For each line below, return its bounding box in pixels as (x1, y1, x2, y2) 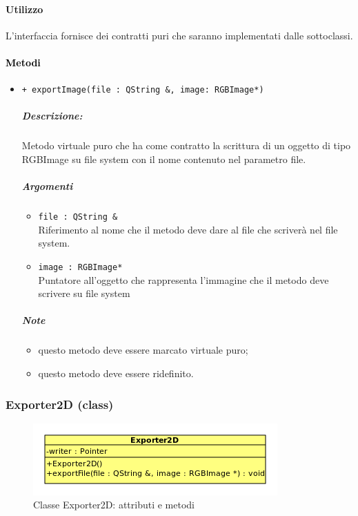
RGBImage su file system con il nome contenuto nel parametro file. (21, 152, 306, 166)
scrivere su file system (38, 286, 130, 300)
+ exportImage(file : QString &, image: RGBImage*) (21, 85, 264, 95)
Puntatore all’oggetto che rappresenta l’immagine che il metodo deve (38, 272, 329, 287)
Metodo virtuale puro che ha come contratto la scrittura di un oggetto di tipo (21, 138, 351, 153)
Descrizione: (21, 108, 83, 123)
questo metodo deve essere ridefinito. (38, 366, 194, 380)
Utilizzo (6, 1, 43, 16)
